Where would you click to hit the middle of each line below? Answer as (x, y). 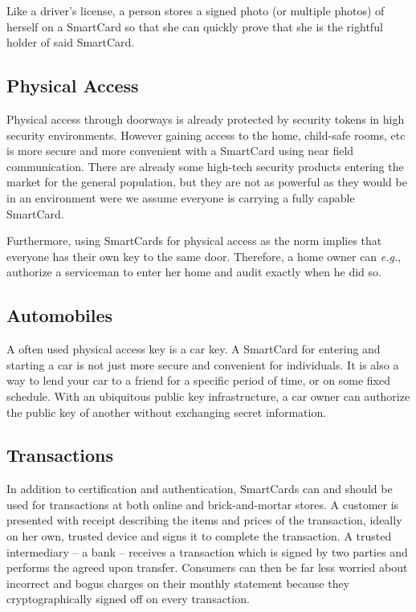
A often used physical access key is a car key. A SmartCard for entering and (194, 349)
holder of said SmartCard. (71, 42)
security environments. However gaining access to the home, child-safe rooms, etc (206, 135)
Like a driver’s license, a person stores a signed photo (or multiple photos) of (196, 10)
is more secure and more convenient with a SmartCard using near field (180, 151)
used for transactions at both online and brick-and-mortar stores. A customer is (203, 504)
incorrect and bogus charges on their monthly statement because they (178, 583)
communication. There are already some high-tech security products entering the (205, 166)
